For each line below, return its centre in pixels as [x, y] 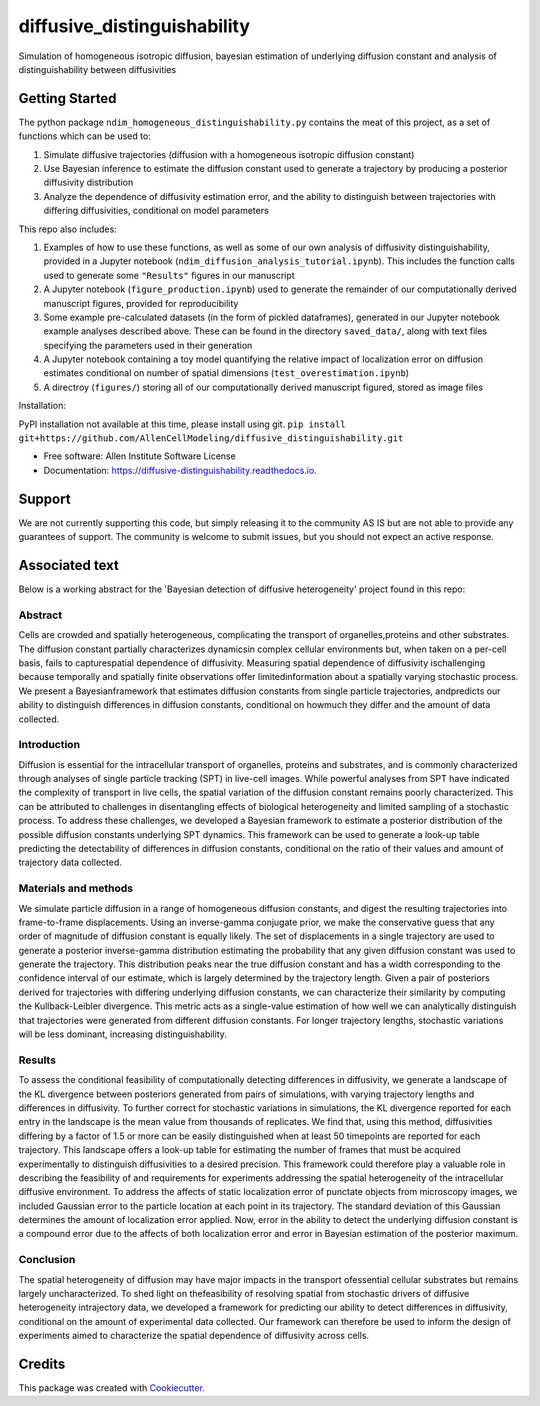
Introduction [49, 745]
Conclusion [47, 1260]
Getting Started [67, 98]
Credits [42, 1364]
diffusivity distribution [88, 182]
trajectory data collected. [70, 862]
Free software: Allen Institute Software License [140, 456]
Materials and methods [76, 888]
